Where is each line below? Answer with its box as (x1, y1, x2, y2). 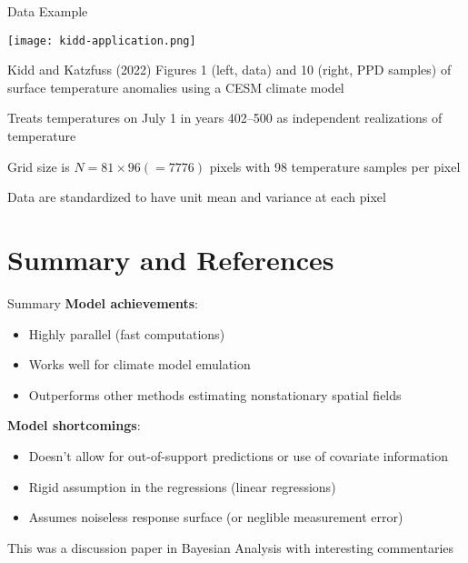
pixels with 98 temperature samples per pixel (209, 156, 461, 176)
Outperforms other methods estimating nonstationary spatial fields (28, 385, 402, 404)
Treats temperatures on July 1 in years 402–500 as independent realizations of (7, 108, 443, 127)
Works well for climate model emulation (28, 355, 251, 374)
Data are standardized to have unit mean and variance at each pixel (7, 187, 386, 206)
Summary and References (7, 241, 334, 277)
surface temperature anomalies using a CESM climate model (7, 77, 344, 96)
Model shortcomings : (7, 416, 141, 435)
